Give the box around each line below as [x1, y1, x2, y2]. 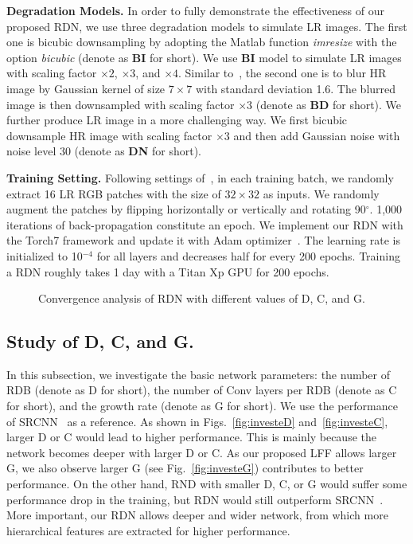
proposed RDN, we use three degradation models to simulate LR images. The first [6, 18, 407, 34]
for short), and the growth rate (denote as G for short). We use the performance [6, 397, 398, 414]
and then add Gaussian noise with [233, 127, 400, 143]
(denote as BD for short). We [255, 96, 402, 112]
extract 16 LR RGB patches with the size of [6, 185, 221, 202]
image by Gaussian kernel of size [6, 80, 166, 96]
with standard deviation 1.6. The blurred [195, 80, 396, 96]
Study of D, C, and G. [6, 329, 194, 354]
